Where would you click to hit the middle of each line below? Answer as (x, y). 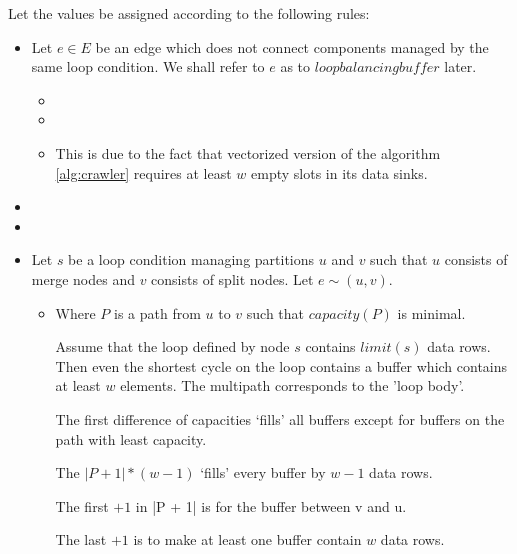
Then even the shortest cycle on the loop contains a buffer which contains (281, 365)
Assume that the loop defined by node (172, 346)
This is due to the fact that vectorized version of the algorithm (248, 152)
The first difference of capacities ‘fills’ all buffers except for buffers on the (280, 418)
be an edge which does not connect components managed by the (292, 46)
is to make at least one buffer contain (247, 539)
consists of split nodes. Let (232, 278)
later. (460, 66)
